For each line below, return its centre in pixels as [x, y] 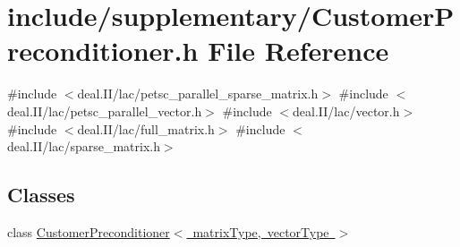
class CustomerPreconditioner [89, 231]
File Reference [298, 51]
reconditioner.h [103, 51]
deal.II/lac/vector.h [346, 111]
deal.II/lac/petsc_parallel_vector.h [105, 111]
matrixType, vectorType [261, 231]
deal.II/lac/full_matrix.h [146, 128]
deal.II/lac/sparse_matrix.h [84, 146]
